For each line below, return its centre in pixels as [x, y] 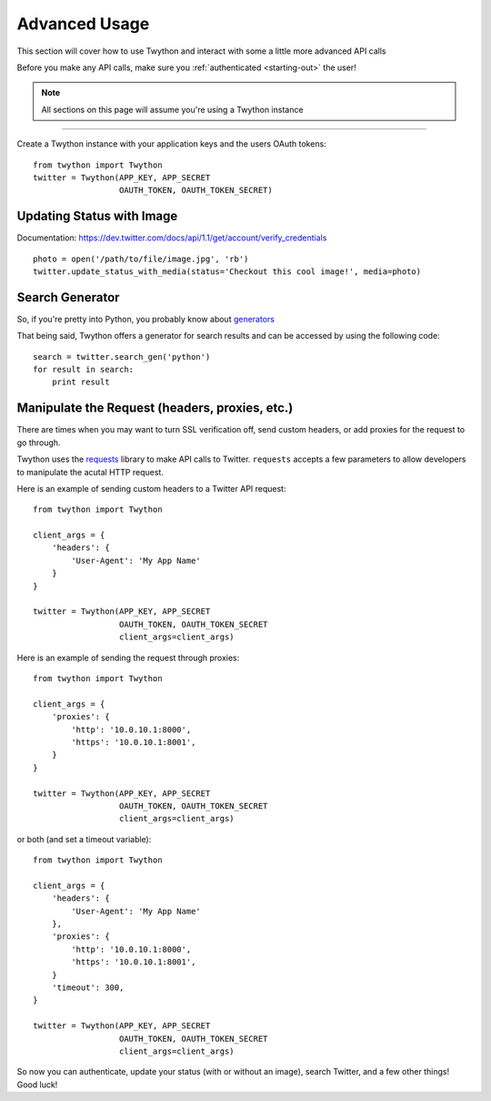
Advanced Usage [83, 24]
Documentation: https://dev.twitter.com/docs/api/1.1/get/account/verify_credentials [172, 238]
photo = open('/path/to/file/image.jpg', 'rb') [141, 259]
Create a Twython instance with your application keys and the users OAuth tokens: [171, 144]
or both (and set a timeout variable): [84, 839]
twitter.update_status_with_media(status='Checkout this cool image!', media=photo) [227, 271]
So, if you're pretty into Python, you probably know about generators [145, 319]
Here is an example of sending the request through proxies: [128, 658]
